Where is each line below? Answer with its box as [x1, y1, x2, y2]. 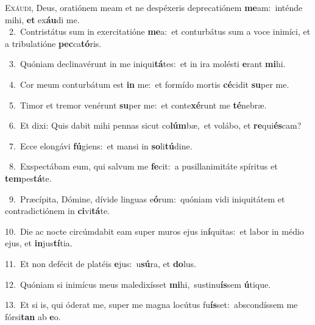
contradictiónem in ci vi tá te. [5, 204, 110, 217]
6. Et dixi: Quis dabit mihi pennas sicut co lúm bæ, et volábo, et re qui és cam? [9, 119, 302, 132]
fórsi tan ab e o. [5, 310, 61, 323]
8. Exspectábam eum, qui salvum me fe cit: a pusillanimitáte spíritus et [9, 160, 278, 173]
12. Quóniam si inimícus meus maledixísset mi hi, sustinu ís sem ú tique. [5, 277, 271, 290]
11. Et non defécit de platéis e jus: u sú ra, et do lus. [5, 257, 197, 270]
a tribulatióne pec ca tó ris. [5, 37, 102, 49]
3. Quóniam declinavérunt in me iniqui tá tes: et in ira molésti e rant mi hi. [9, 57, 286, 70]
